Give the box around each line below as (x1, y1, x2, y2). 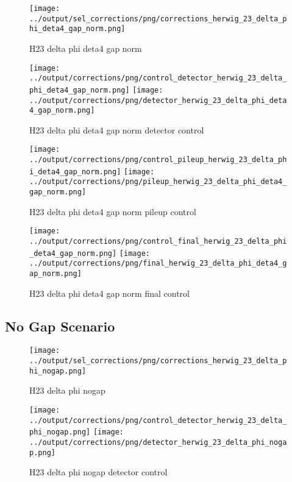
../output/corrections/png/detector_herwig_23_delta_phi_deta (29, 96, 287, 105)
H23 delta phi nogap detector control (29, 466, 168, 478)
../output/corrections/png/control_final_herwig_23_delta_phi (29, 236, 287, 246)
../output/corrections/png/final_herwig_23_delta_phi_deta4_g (29, 259, 287, 268)
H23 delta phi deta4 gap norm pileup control (29, 205, 196, 218)
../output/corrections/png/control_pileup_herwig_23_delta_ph (29, 155, 287, 165)
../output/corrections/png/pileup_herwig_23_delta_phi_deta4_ (29, 177, 287, 186)
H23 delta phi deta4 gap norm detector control (29, 123, 204, 136)
